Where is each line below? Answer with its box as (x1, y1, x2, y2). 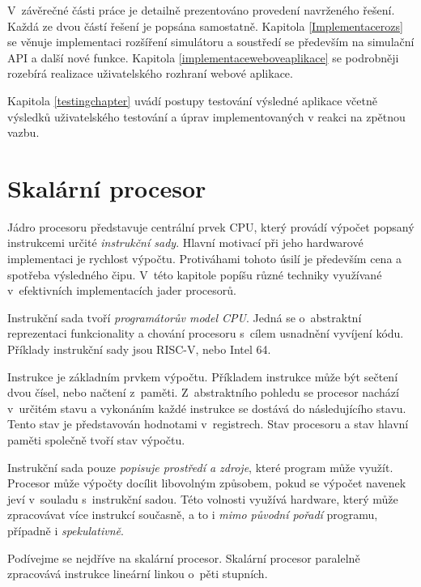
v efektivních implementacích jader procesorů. (7, 282, 236, 299)
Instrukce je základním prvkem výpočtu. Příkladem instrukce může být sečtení (7, 368, 398, 385)
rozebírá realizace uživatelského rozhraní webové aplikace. (7, 65, 293, 82)
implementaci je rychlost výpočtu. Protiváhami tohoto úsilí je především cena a (7, 250, 402, 267)
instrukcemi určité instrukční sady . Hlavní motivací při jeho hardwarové (7, 234, 364, 251)
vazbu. (7, 124, 40, 141)
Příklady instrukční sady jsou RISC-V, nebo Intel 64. (7, 341, 271, 358)
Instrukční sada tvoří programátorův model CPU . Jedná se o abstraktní (7, 308, 362, 325)
